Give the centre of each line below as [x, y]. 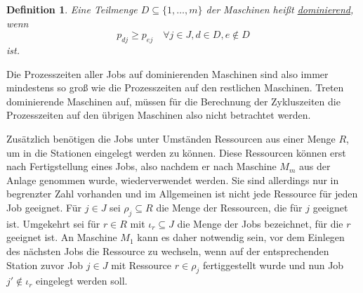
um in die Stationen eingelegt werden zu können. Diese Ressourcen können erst [176, 152]
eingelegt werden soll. [82, 281]
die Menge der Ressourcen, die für [229, 207]
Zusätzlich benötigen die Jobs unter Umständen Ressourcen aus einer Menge [171, 138]
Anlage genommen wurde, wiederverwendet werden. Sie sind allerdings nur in [173, 180]
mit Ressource [141, 265]
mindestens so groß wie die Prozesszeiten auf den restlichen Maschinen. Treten [175, 87]
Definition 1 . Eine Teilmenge [72, 9]
